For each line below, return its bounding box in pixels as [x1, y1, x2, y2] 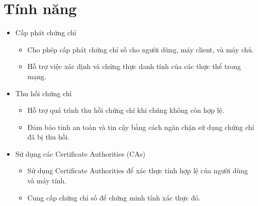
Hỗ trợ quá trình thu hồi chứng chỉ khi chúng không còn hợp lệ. [27, 105, 224, 115]
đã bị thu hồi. [27, 131, 70, 142]
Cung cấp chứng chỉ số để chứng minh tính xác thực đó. [27, 192, 201, 202]
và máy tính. [27, 175, 66, 186]
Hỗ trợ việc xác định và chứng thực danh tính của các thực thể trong [27, 61, 241, 72]
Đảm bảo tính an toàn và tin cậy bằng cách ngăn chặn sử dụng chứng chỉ [27, 121, 254, 132]
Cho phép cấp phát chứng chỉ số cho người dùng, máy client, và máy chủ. [27, 44, 254, 54]
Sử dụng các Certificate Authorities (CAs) [15, 148, 145, 159]
